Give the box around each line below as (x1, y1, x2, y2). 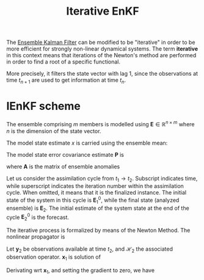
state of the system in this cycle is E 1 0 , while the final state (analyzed (6, 195, 180, 205)
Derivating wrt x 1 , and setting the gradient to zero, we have (6, 267, 155, 275)
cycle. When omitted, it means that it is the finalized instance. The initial (6, 189, 187, 196)
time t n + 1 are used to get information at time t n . (6, 76, 126, 85)
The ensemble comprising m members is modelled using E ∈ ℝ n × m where (6, 119, 195, 127)
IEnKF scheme (6, 99, 81, 113)
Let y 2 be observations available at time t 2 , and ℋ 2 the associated (6, 245, 173, 254)
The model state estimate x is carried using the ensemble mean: (6, 139, 168, 146)
